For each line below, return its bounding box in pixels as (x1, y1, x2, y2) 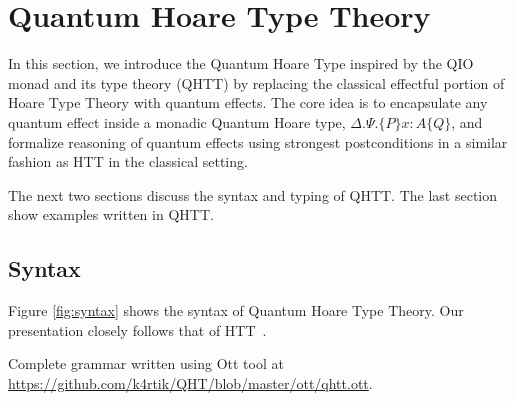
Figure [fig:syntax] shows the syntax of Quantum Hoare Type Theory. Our (8, 300, 464, 321)
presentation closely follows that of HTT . (8, 319, 267, 340)
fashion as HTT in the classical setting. (8, 151, 248, 172)
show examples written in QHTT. (8, 204, 214, 225)
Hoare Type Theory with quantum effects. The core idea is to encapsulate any (8, 92, 488, 113)
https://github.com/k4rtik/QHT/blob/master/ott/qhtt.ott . (8, 372, 373, 393)
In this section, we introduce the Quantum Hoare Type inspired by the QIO (8, 53, 474, 74)
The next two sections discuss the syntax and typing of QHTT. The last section (8, 184, 498, 205)
